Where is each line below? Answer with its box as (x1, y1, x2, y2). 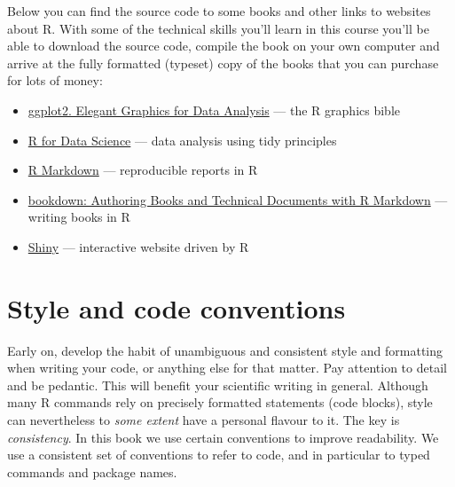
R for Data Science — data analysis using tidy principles (27, 130, 337, 149)
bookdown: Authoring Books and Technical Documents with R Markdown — (27, 190, 448, 208)
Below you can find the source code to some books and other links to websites (7, 2, 431, 20)
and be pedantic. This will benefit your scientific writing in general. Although (7, 375, 428, 394)
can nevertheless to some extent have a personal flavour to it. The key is (7, 411, 400, 429)
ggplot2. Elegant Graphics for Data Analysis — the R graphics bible (27, 100, 400, 119)
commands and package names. (7, 462, 177, 481)
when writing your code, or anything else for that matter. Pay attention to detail (7, 358, 447, 377)
